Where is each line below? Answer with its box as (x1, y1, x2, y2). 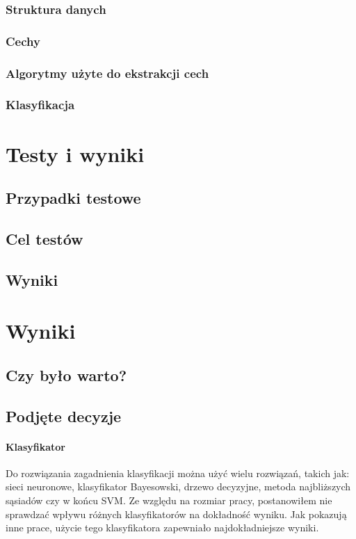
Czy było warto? (6, 364, 127, 385)
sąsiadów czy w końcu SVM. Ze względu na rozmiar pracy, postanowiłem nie (6, 493, 332, 508)
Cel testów (6, 227, 83, 249)
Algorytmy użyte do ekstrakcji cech (6, 64, 209, 81)
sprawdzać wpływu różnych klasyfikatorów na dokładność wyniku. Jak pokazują (6, 506, 347, 521)
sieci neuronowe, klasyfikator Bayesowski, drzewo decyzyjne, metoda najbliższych (6, 479, 351, 494)
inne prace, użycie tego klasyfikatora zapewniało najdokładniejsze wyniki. (6, 520, 319, 535)
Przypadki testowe (6, 187, 141, 209)
